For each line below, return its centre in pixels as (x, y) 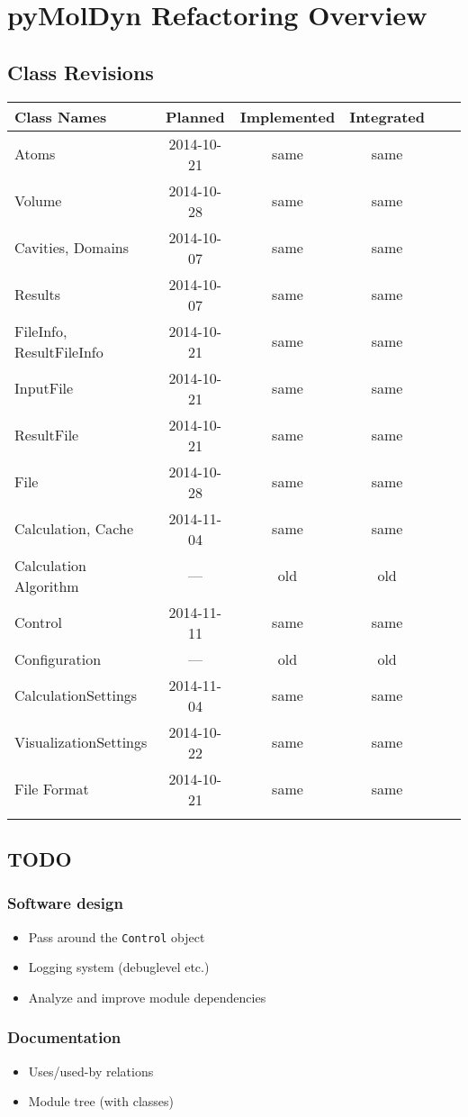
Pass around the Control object (117, 936)
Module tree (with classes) (101, 1101)
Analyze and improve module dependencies (147, 997)
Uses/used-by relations (91, 1071)
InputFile (44, 388)
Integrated (387, 116)
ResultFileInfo (59, 351)
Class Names (61, 116)
